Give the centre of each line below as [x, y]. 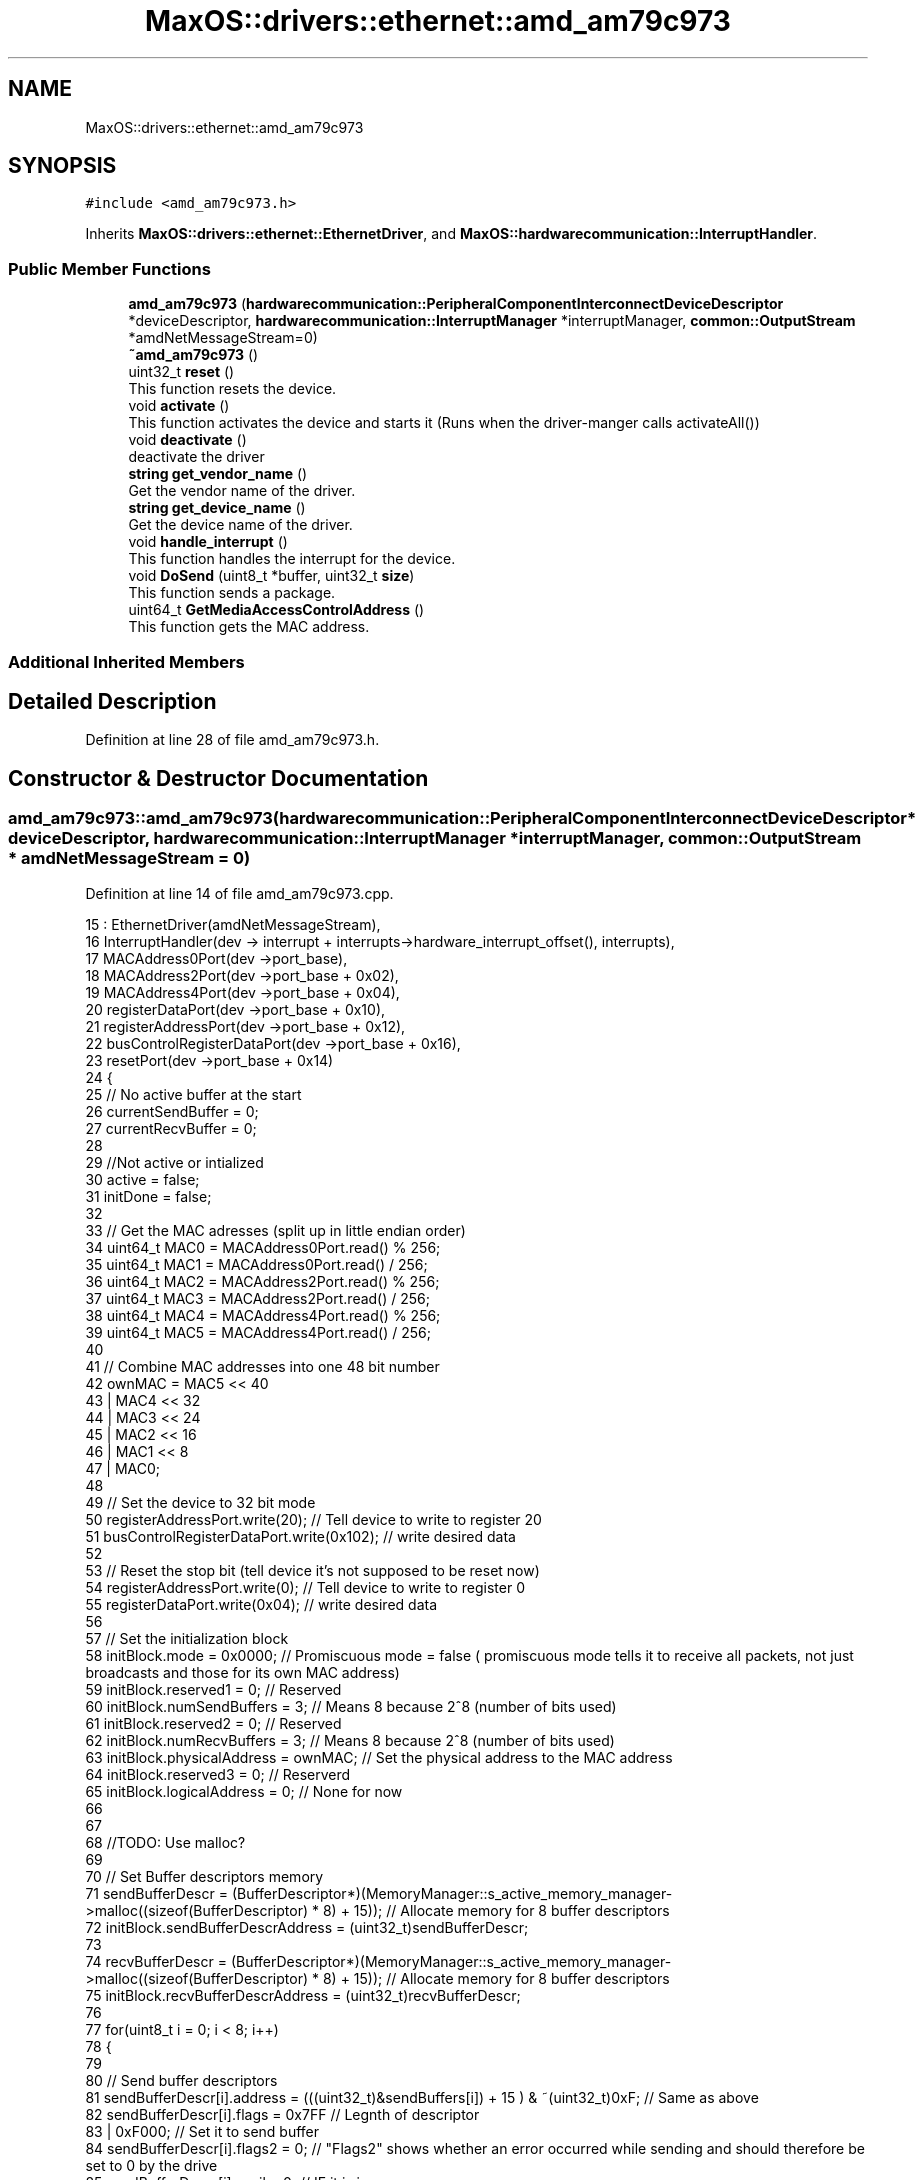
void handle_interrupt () [208, 542]
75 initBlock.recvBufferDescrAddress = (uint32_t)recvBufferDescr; [303, 1995]
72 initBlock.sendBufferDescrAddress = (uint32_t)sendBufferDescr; [307, 1927]
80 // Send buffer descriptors [181, 2080]
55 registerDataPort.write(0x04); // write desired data [261, 1604]
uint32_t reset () [181, 372]
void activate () [179, 406]
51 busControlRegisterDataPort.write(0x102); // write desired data [300, 1536]
